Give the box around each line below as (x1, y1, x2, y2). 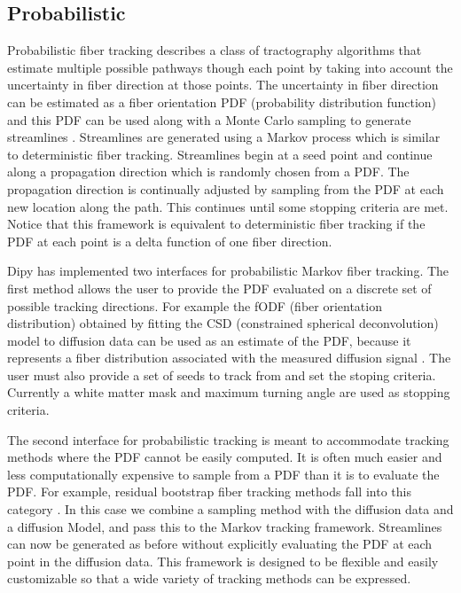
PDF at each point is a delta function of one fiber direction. (7, 231, 332, 250)
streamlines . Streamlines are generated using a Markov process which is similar (7, 128, 441, 146)
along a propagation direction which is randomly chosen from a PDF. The (7, 162, 410, 181)
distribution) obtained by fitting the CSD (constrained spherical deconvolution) (7, 314, 439, 332)
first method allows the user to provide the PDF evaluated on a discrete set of (7, 278, 432, 297)
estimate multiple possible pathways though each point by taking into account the (7, 58, 453, 76)
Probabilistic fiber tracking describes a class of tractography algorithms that (7, 41, 422, 59)
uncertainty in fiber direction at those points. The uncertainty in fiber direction (7, 75, 439, 94)
